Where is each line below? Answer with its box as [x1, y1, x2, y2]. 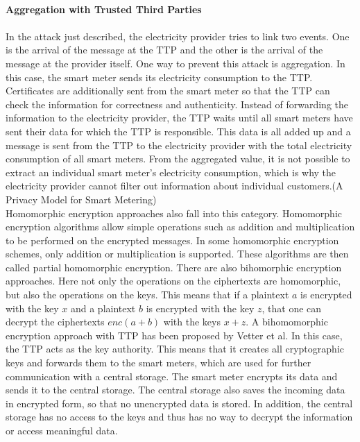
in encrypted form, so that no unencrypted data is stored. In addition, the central [6, 396, 353, 410]
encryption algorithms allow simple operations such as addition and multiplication [6, 219, 355, 234]
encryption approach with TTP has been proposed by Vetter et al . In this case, [6, 328, 343, 342]
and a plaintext [70, 300, 136, 315]
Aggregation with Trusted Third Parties [6, 1, 202, 16]
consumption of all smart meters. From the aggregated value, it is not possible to [6, 151, 350, 166]
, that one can [262, 300, 322, 315]
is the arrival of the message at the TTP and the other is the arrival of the [6, 42, 323, 57]
